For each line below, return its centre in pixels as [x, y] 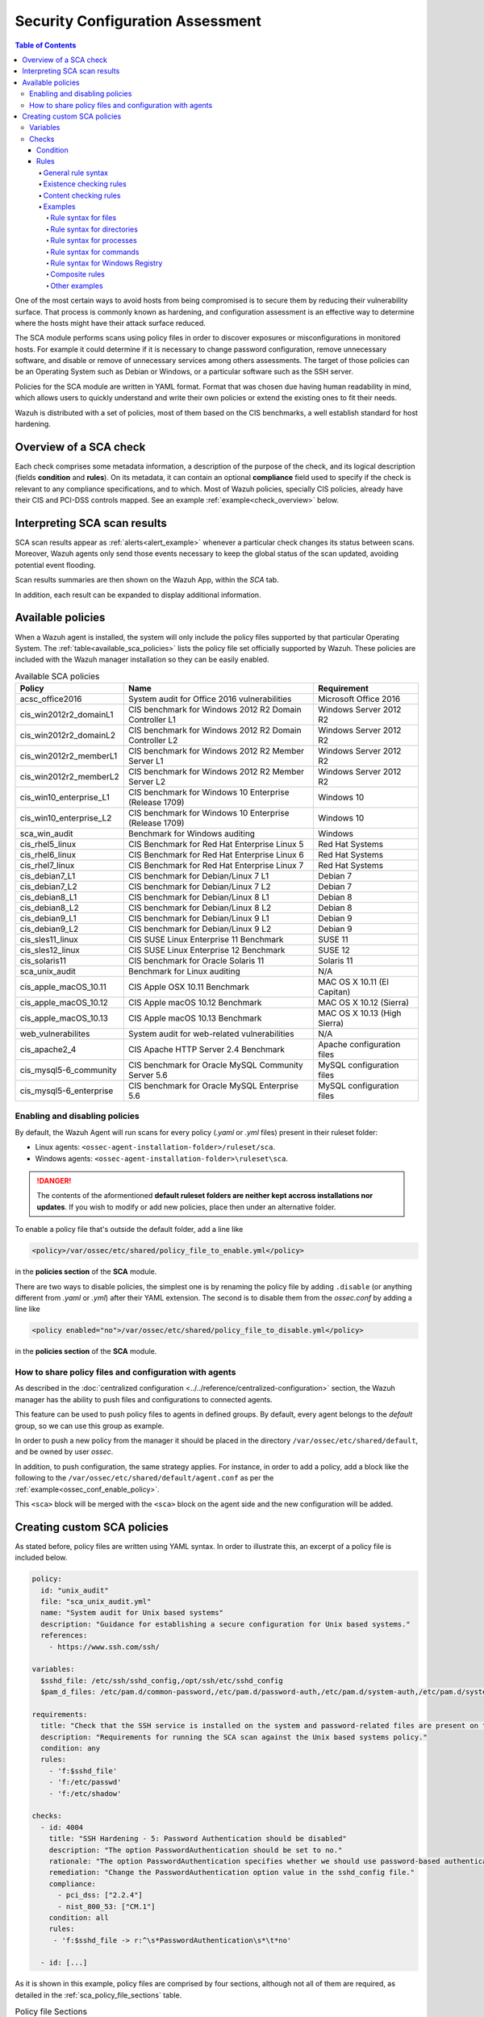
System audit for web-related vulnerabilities [211, 1034]
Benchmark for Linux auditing [184, 971]
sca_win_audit [46, 833]
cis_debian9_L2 [49, 929]
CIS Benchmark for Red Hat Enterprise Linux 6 [216, 855]
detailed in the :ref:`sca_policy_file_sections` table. [98, 1995]
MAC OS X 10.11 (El [353, 982]
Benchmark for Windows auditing [192, 833]
